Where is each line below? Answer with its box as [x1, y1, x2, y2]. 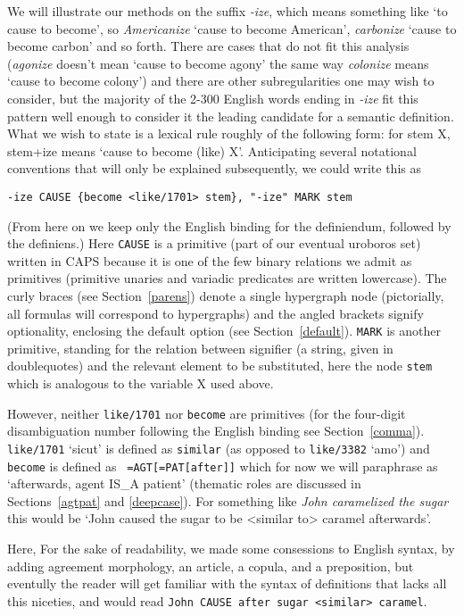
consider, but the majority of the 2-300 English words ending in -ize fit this [7, 88, 418, 107]
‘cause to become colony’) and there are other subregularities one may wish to [7, 71, 435, 90]
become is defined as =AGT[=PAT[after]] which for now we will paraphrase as [7, 456, 438, 475]
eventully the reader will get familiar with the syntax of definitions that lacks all [7, 574, 447, 593]
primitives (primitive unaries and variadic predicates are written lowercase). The [7, 269, 447, 287]
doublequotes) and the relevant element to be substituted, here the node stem [7, 356, 433, 375]
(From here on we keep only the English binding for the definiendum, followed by [7, 216, 452, 235]
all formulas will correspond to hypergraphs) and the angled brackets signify [7, 304, 424, 322]
